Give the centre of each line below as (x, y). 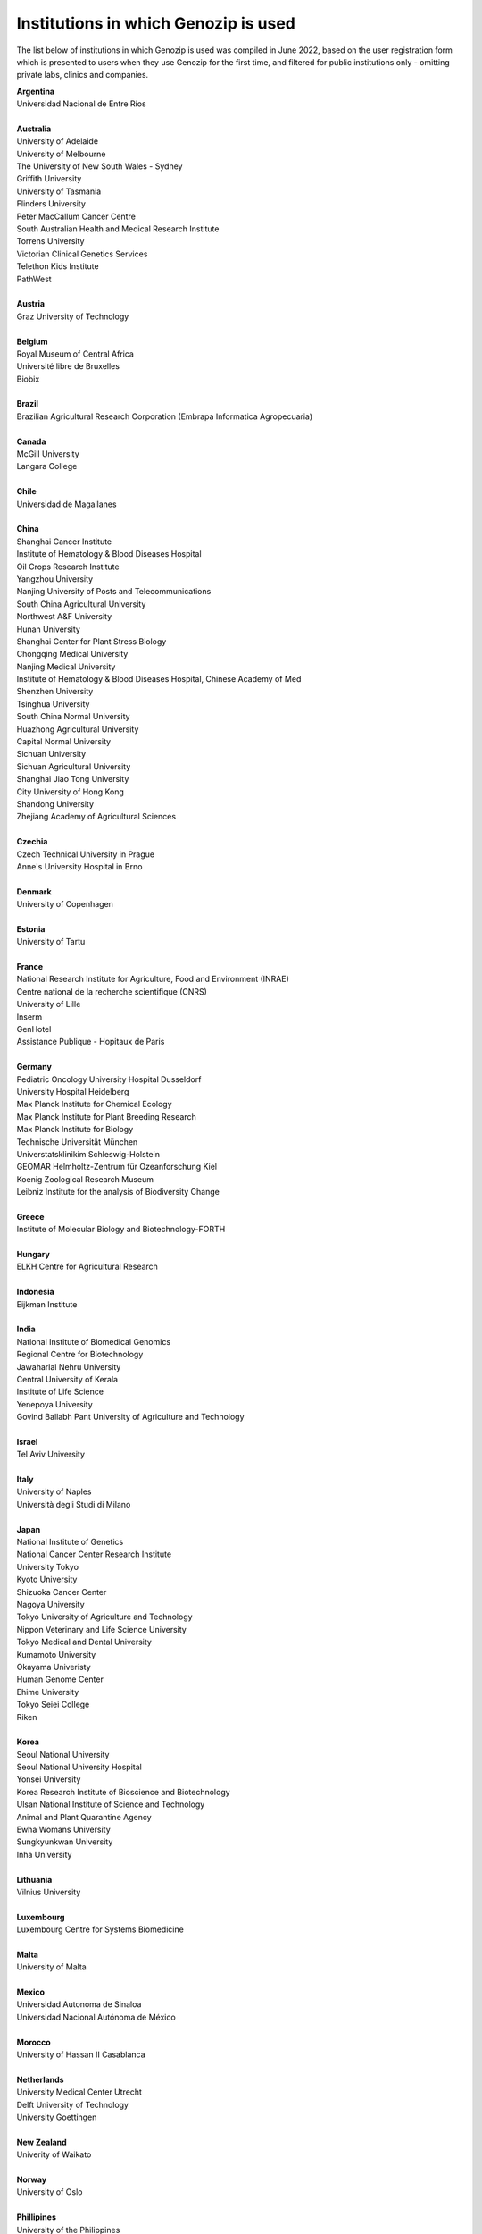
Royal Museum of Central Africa (75, 354)
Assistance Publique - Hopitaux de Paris (91, 1042)
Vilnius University (49, 1892)
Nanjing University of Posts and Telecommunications (114, 592)
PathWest (34, 279)
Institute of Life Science (60, 1392)
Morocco (33, 2042)
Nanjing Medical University (66, 667)
